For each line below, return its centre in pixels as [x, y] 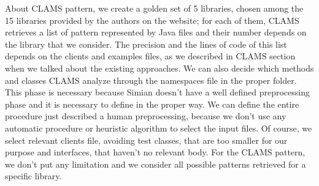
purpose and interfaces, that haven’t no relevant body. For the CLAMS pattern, [155, 152]
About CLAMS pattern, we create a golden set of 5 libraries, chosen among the [154, 8]
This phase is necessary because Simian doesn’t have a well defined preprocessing [157, 92]
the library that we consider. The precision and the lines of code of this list [146, 44]
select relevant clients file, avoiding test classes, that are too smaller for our [146, 140]
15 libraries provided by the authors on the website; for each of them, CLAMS [152, 20]
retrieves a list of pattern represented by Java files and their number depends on [156, 32]
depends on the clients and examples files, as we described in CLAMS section [150, 56]
